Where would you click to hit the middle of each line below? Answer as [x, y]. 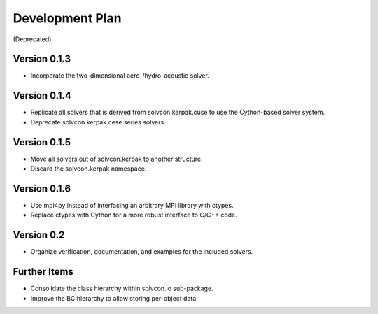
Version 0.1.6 [42, 188]
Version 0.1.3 [42, 59]
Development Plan [67, 18]
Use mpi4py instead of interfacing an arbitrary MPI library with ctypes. [132, 205]
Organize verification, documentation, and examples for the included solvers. [142, 252]
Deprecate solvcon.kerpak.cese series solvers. [98, 122]
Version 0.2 [39, 235]
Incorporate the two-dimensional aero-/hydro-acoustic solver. [120, 76]
